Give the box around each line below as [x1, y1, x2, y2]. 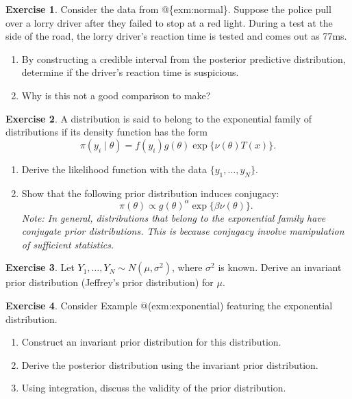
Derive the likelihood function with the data [21, 162, 207, 176]
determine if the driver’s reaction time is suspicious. [21, 65, 239, 79]
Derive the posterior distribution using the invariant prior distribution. [21, 357, 318, 372]
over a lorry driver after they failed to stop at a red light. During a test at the [5, 15, 333, 29]
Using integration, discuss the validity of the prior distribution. [21, 381, 286, 395]
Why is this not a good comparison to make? [21, 88, 211, 102]
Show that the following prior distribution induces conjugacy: [21, 185, 279, 200]
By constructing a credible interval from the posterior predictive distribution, [21, 51, 346, 66]
